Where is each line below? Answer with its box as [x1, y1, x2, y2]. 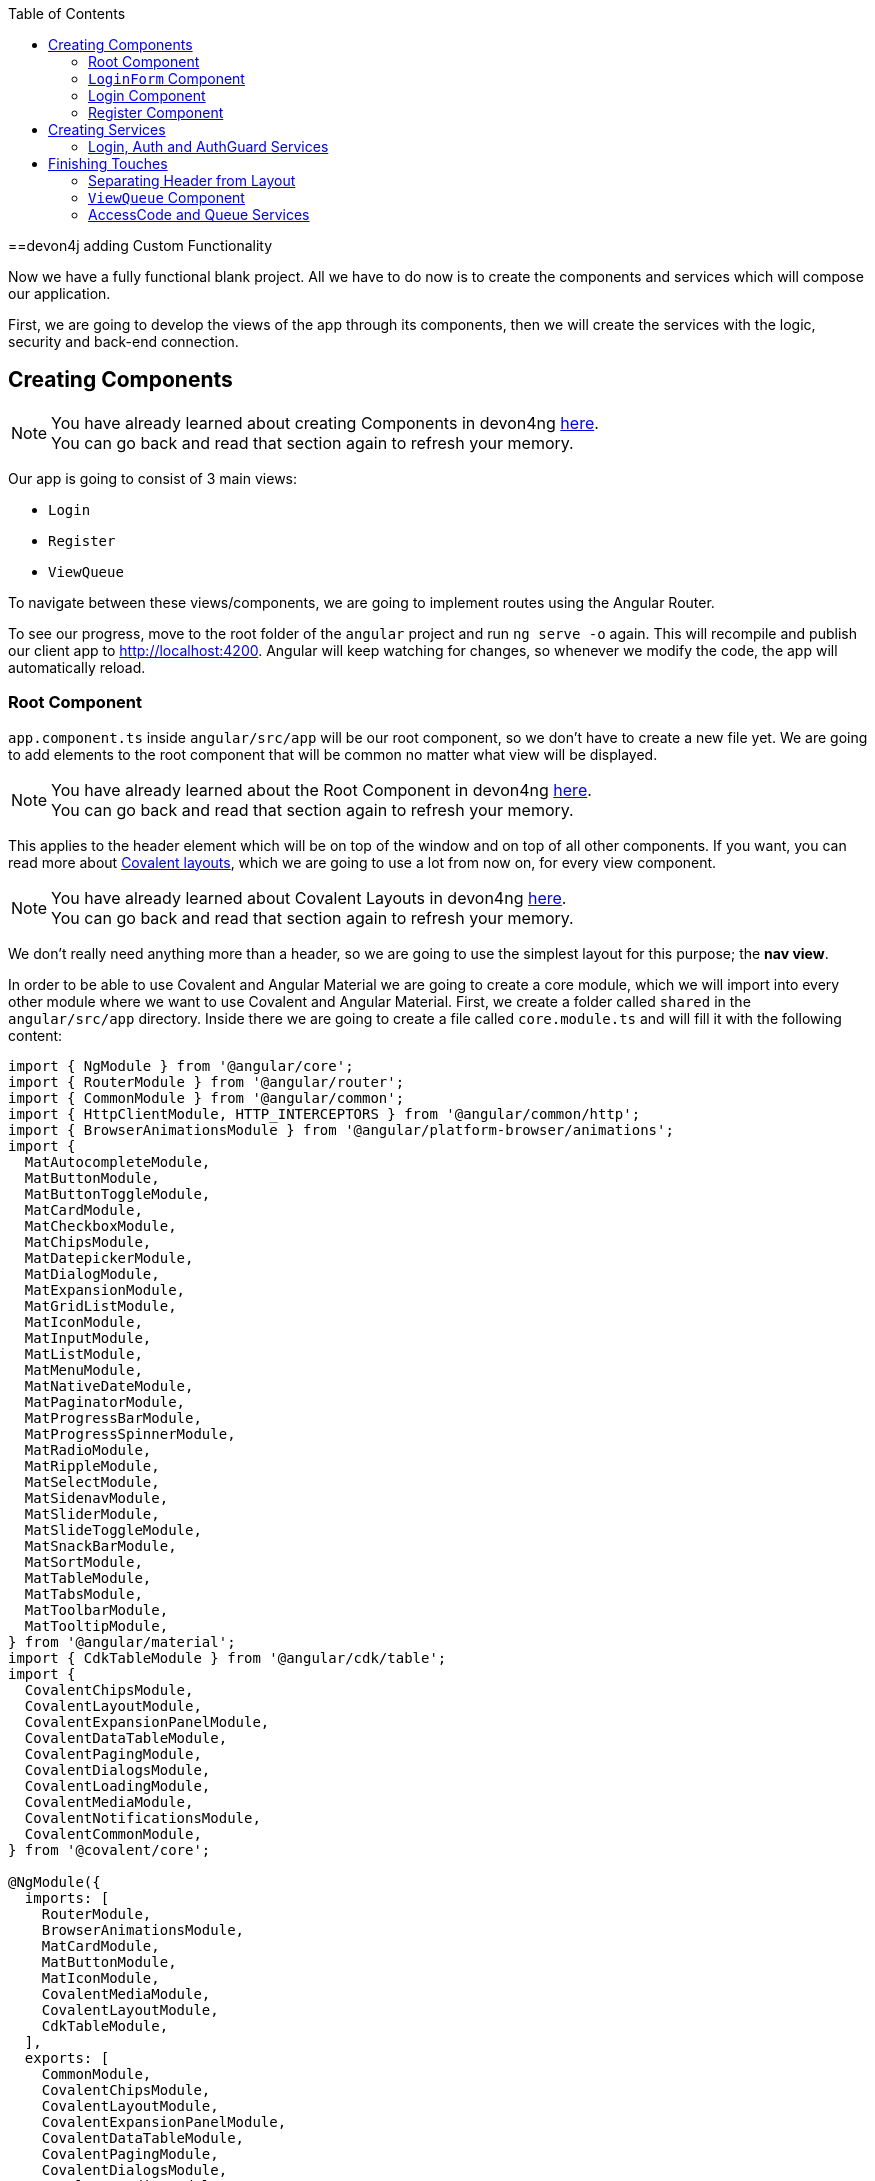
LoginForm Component [88, 70, 245, 87]
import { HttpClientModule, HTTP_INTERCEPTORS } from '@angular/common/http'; [8, 1105, 641, 1122]
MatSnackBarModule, [24, 1537, 177, 1554]
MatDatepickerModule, [24, 1249, 194, 1266]
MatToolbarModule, [24, 1601, 169, 1618]
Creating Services [48, 121, 166, 138]
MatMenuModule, [24, 1361, 143, 1378]
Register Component [88, 104, 224, 121]
